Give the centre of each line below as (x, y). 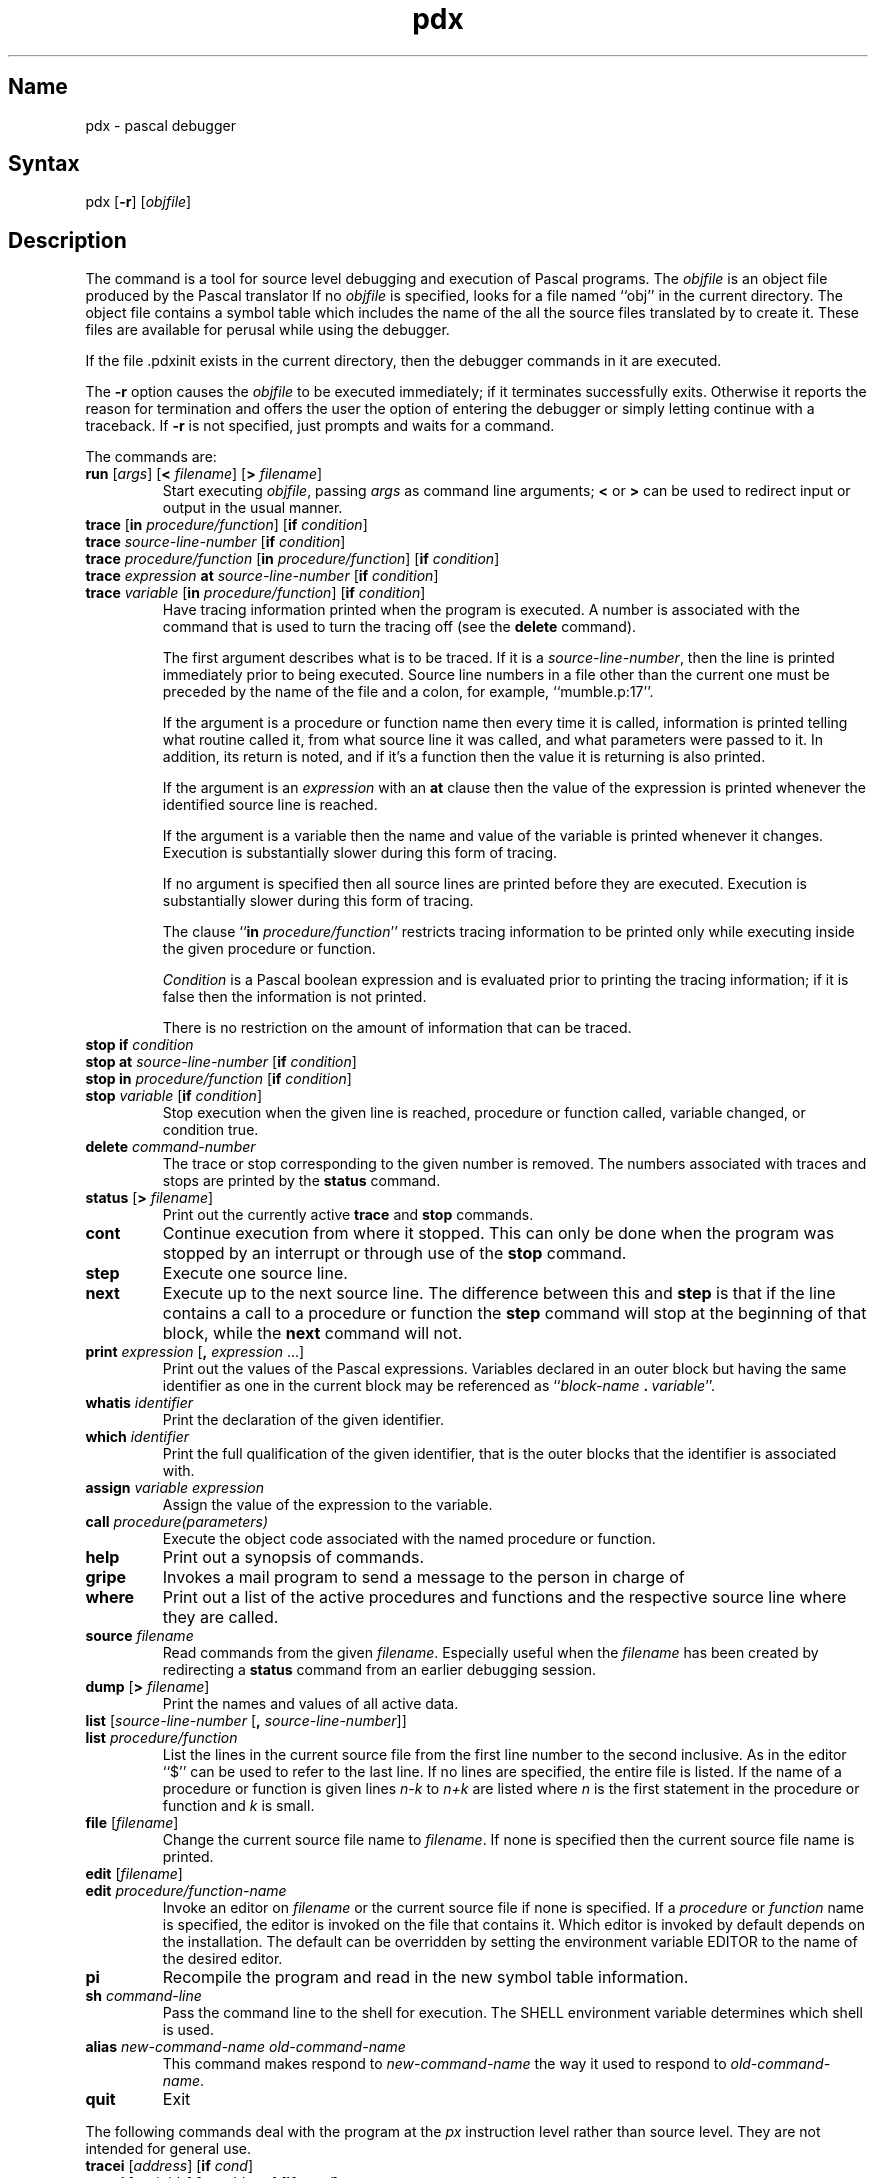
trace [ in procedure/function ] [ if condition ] (226, 525)
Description (67, 240)
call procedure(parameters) (176, 1522)
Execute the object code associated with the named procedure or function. (409, 1539)
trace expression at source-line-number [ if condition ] (262, 576)
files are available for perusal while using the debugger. (267, 330)
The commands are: (151, 457)
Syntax (44, 164)
